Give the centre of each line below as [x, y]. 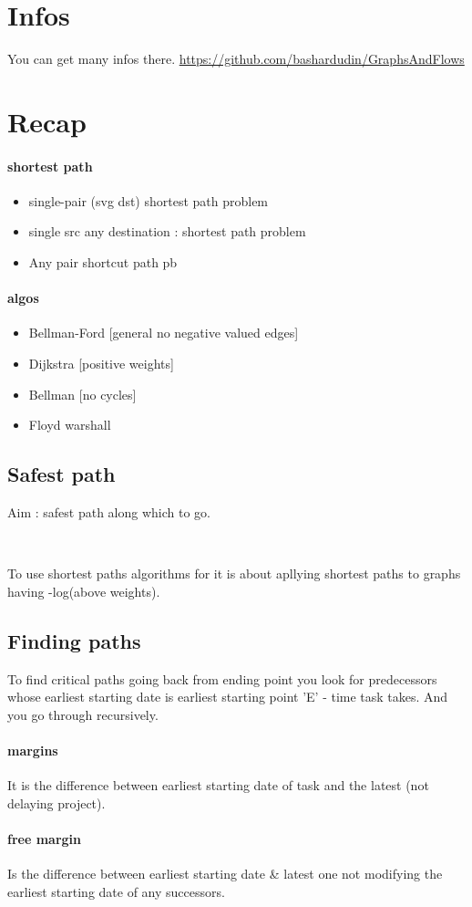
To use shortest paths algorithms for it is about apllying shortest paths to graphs [234, 573]
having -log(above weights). [84, 591]
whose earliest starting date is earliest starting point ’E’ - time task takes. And [228, 697]
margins [33, 750]
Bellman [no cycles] [82, 394]
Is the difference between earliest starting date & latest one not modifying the [225, 874]
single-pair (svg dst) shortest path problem [149, 200]
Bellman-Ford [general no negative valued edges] [164, 333]
